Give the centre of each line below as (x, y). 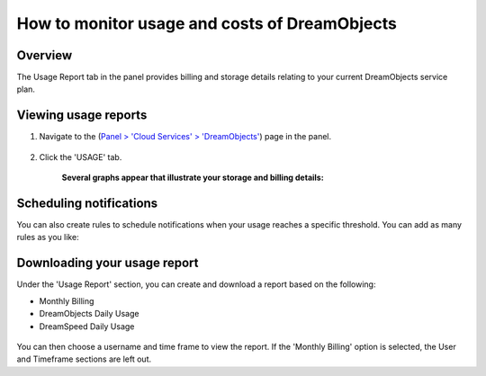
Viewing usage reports (82, 116)
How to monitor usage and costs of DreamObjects (207, 23)
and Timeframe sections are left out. (84, 359)
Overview (45, 55)
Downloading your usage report (108, 263)
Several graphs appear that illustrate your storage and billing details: (193, 178)
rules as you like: (48, 237)
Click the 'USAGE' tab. (81, 157)
